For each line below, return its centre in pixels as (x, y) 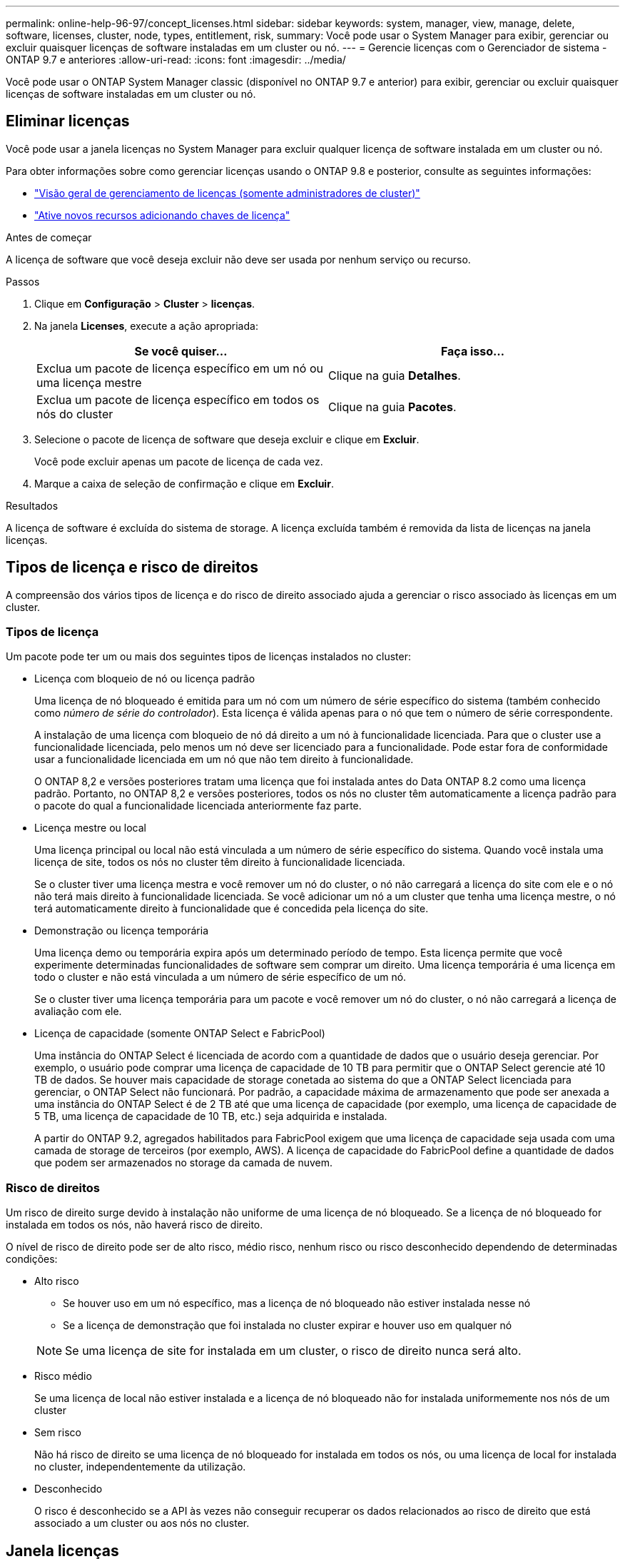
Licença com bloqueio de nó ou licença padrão (145, 679)
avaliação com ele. (78, 1011)
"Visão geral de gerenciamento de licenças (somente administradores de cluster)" (227, 193)
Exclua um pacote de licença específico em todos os (178, 399)
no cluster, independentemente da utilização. (140, 1467)
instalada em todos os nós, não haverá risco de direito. (134, 1225)
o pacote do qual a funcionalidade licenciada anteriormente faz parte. (198, 806)
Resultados (32, 505)
